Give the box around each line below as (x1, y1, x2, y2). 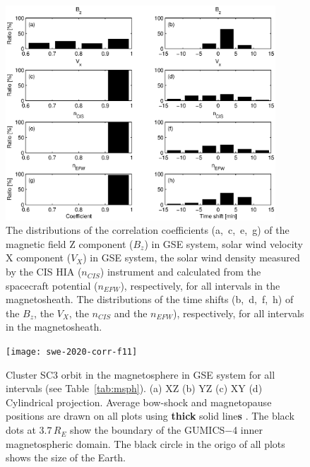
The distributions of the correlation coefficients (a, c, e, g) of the (6, 223, 290, 237)
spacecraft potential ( (6, 278, 98, 292)
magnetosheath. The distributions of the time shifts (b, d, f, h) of (6, 292, 294, 307)
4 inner (232, 422, 263, 437)
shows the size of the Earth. (6, 450, 126, 465)
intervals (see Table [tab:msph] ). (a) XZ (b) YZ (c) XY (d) (6, 381, 263, 396)
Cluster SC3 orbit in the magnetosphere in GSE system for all (6, 367, 275, 382)
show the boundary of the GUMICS (70, 422, 225, 437)
